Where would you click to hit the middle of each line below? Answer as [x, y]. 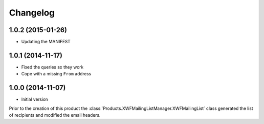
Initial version [35, 99]
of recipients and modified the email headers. [55, 115]
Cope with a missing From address [56, 74]
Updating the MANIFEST [46, 42]
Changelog [32, 13]
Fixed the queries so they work [52, 67]
